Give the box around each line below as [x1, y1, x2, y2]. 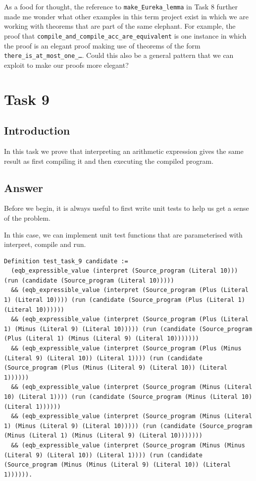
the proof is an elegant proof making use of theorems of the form [4, 40, 201, 50]
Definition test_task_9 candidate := [4, 257, 128, 265]
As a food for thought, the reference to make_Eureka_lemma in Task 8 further [4, 1, 238, 11]
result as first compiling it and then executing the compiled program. [4, 155, 214, 166]
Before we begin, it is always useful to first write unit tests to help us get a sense [4, 203, 249, 213]
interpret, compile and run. [4, 239, 86, 249]
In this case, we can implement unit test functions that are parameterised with [4, 229, 243, 240]
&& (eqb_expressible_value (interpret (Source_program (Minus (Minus [11, 441, 245, 449]
